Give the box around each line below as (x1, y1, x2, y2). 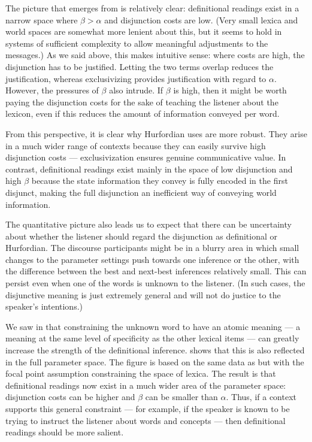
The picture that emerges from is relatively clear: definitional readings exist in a (5, 2, 299, 14)
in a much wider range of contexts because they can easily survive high (5, 139, 266, 152)
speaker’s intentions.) (5, 300, 83, 313)
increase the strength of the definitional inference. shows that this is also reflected (5, 344, 305, 356)
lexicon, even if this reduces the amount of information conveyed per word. (5, 107, 280, 120)
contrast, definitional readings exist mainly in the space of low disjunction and (5, 162, 293, 175)
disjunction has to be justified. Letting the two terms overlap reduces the (5, 60, 274, 72)
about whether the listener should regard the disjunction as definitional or (5, 229, 278, 242)
